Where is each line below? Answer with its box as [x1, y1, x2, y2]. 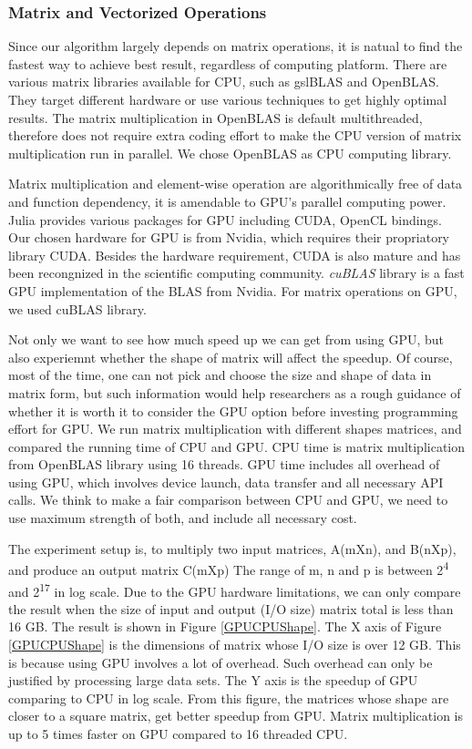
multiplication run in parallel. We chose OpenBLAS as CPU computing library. [8, 143, 452, 162]
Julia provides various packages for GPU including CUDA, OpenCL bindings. [8, 210, 442, 229]
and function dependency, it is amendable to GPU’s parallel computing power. [8, 191, 446, 210]
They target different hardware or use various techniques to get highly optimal [8, 90, 447, 108]
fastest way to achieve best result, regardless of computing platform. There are [8, 54, 447, 73]
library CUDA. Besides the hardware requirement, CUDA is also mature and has [8, 245, 461, 264]
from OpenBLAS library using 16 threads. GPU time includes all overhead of [8, 455, 440, 474]
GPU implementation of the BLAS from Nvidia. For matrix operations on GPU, [8, 281, 457, 300]
